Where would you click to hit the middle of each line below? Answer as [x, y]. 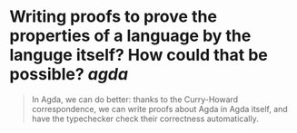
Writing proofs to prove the [114, 17]
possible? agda [69, 75]
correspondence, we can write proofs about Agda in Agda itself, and [159, 109]
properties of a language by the [130, 36]
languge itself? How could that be [139, 55]
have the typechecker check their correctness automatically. [145, 119]
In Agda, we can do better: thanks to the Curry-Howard [135, 99]
